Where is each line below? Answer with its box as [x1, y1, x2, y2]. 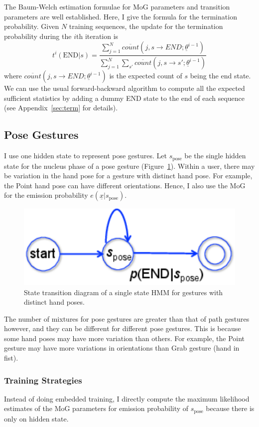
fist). [4, 353, 18, 363]
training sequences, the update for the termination [69, 21, 223, 31]
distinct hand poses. [24, 297, 85, 307]
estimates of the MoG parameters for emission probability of [4, 403, 189, 414]
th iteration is [76, 30, 119, 41]
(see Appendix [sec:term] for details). [4, 102, 118, 113]
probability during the [4, 30, 72, 41]
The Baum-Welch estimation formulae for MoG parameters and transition [4, 1, 230, 11]
